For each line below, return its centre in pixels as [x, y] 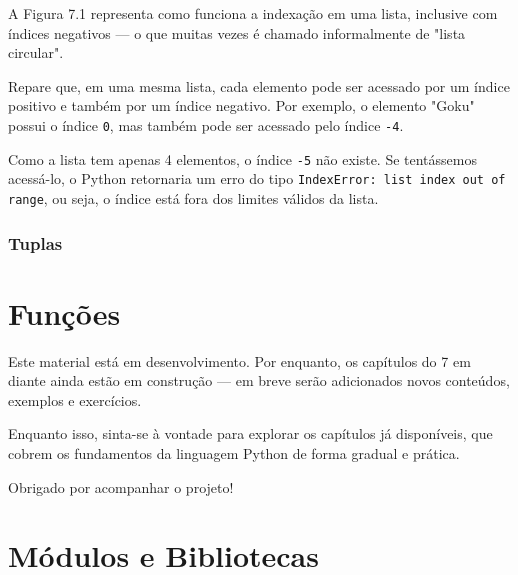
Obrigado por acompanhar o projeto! [121, 486]
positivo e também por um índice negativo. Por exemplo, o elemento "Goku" [241, 105]
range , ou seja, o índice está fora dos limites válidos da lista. [193, 197]
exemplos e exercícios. [75, 399]
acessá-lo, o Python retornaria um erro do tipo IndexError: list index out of [257, 178]
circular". [36, 52]
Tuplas [35, 242]
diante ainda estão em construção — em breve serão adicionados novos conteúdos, [259, 380]
